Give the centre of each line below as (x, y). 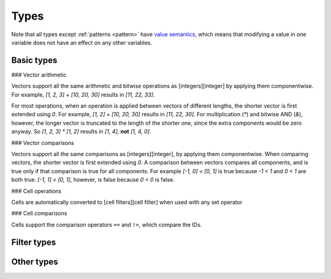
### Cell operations (36, 191)
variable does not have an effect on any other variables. (82, 42)
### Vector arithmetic (39, 75)
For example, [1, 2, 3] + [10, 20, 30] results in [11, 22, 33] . (83, 94)
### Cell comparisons (39, 214)
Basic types (34, 60)
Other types (35, 262)
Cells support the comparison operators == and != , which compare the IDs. (107, 225)
